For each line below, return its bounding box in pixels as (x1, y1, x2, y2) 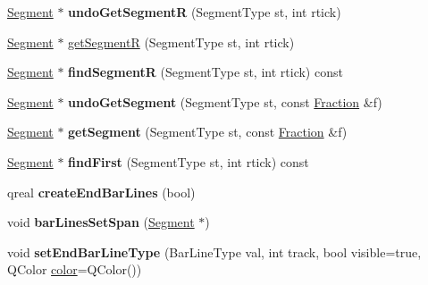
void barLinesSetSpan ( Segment (7, 213, 195, 231)
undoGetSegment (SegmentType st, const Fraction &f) (68, 92, 382, 111)
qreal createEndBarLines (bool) (7, 182, 196, 201)
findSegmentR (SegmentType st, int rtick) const (68, 63, 343, 81)
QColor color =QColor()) (7, 260, 142, 279)
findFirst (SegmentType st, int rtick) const (68, 152, 309, 171)
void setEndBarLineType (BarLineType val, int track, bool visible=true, (7, 242, 422, 261)
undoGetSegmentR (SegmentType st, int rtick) (68, 3, 341, 21)
